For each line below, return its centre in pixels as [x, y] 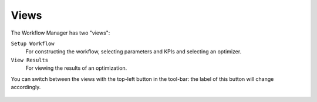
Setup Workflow [33, 43]
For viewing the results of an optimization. [76, 68]
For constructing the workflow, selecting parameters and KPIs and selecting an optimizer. [134, 52]
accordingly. [26, 87]
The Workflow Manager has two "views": [60, 33]
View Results [30, 60]
